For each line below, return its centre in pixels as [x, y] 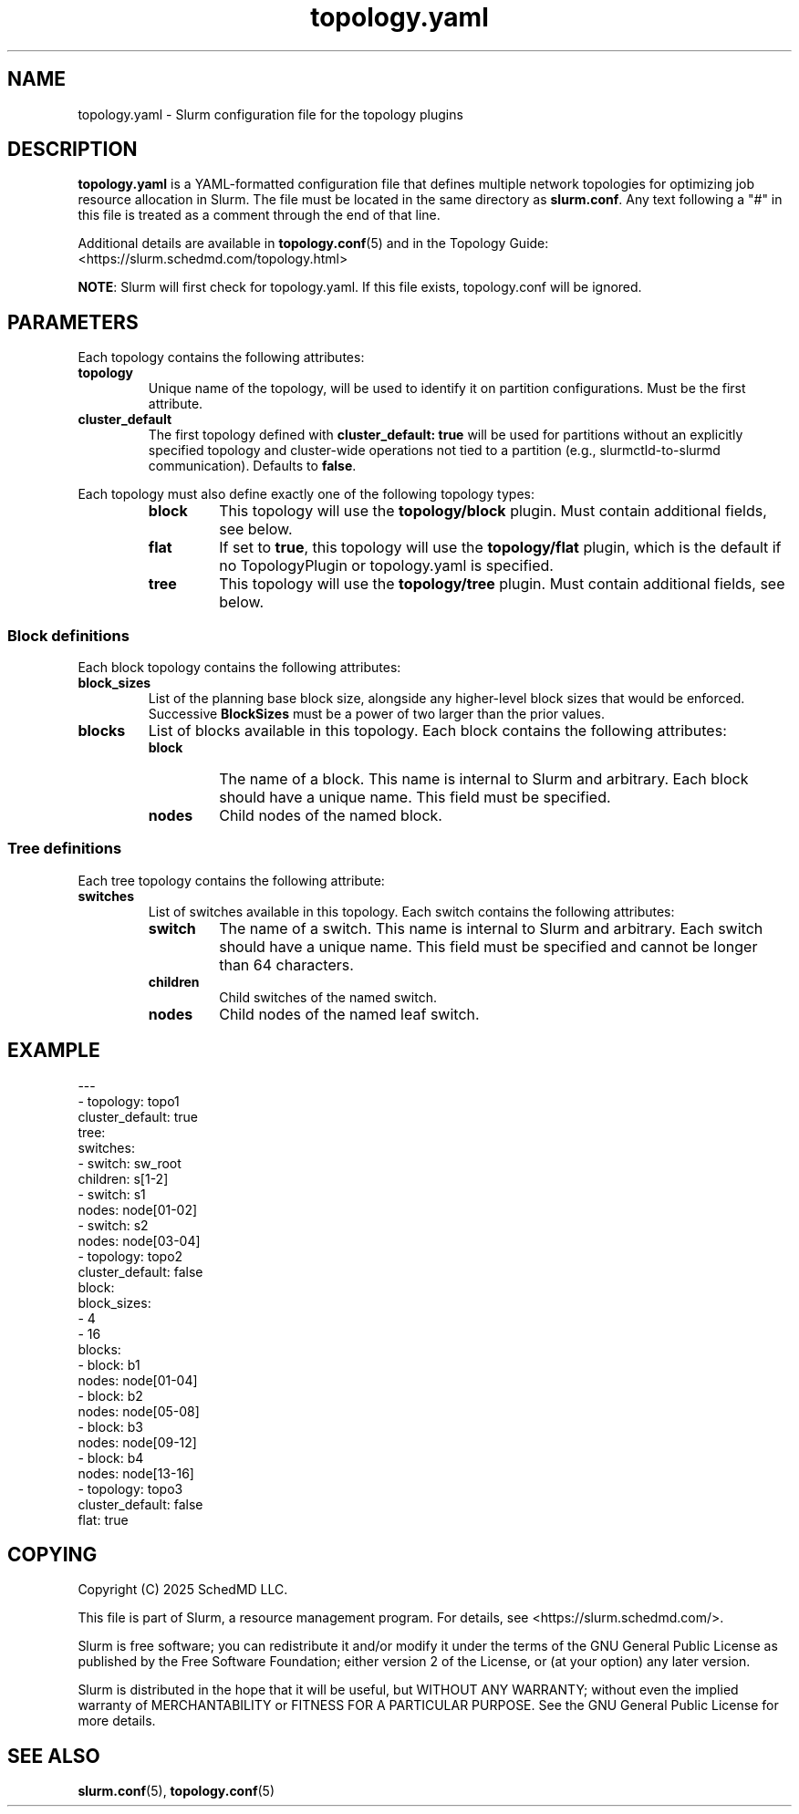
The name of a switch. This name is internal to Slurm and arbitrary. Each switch [491, 928]
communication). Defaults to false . [252, 466]
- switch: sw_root [130, 1163]
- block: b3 [110, 1426]
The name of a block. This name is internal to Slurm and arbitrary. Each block [484, 779]
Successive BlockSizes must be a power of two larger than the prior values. [376, 714]
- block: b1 [109, 1364]
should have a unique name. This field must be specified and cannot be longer [488, 946]
